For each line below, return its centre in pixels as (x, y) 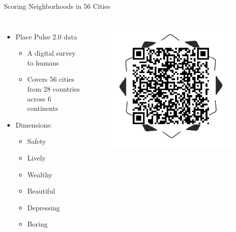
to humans (43, 62)
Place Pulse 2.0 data (46, 36)
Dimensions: (34, 124)
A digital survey (51, 53)
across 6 (39, 98)
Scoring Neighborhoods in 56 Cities (57, 6)
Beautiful (41, 191)
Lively (36, 157)
